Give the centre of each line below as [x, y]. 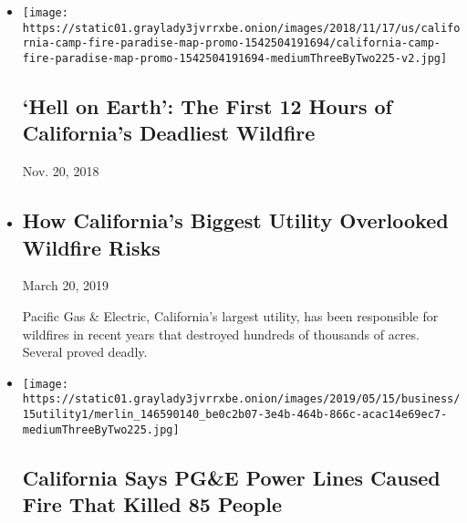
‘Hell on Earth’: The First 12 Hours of [207, 106]
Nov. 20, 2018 [61, 171]
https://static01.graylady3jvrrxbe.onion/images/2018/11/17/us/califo [241, 28]
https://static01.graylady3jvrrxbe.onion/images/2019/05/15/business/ [241, 399]
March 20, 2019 [65, 285]
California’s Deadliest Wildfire [169, 133]
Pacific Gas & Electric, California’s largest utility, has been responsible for [230, 316]
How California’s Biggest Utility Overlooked [235, 220]
